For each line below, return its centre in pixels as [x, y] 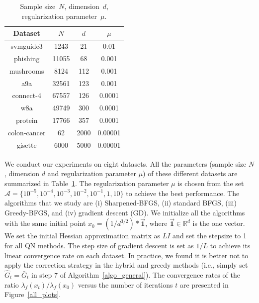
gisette [27, 145]
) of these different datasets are [190, 173]
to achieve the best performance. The [183, 193]
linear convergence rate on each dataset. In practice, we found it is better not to [127, 255]
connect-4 [27, 95]
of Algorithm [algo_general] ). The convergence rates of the [150, 275]
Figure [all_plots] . [33, 294]
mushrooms [27, 70]
